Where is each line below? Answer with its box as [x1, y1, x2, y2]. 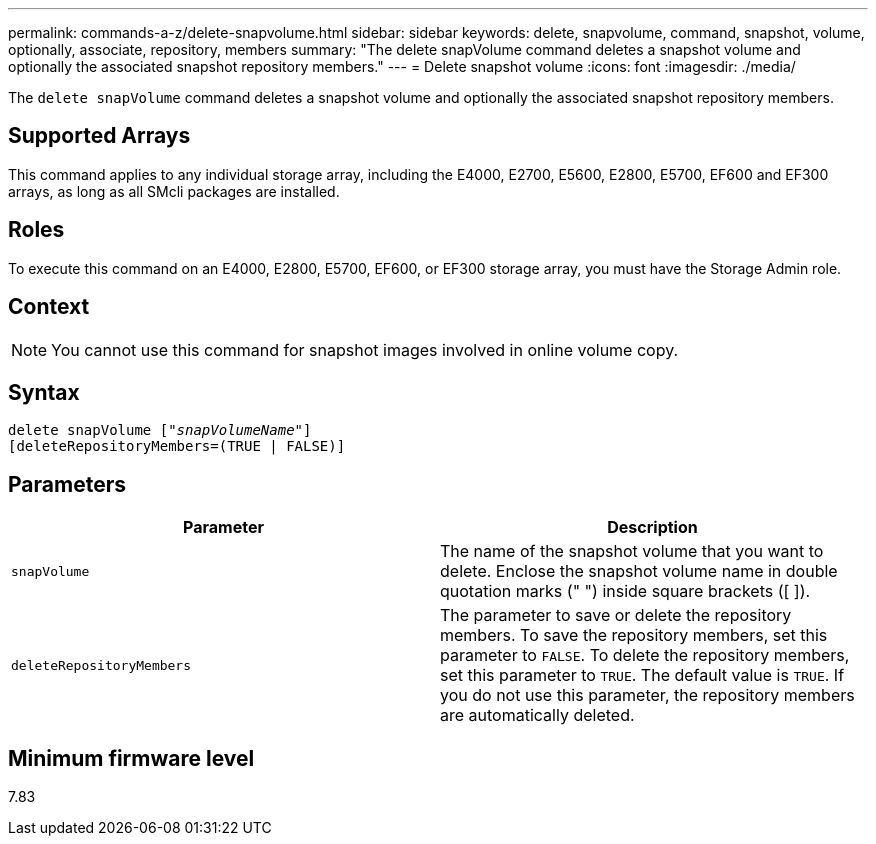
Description [607, 517, 698, 538]
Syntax [8, 379, 80, 405]
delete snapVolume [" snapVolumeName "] [8, 422, 312, 439]
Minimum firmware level [8, 745, 255, 771]
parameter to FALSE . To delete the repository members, [440, 645, 850, 666]
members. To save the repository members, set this [440, 625, 828, 646]
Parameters [8, 471, 126, 497]
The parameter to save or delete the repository [440, 605, 792, 626]
